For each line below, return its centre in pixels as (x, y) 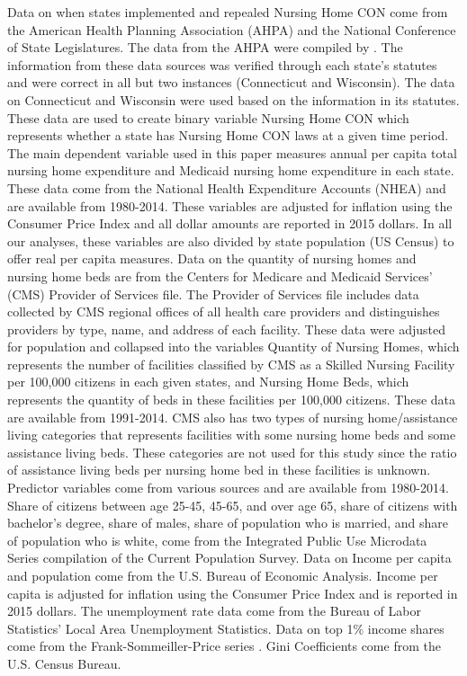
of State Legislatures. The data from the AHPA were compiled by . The (205, 47)
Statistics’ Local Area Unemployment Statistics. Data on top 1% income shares (226, 628)
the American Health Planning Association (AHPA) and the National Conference (232, 29)
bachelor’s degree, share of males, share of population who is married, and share (228, 523)
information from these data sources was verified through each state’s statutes (222, 64)
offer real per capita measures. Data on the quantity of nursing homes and (212, 258)
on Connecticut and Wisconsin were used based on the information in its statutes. (233, 99)
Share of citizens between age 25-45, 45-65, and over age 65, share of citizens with (233, 505)
